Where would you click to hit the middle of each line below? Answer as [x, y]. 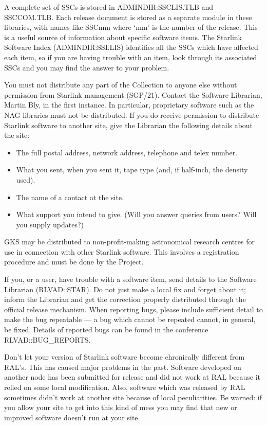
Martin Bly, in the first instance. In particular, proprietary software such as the [129, 105]
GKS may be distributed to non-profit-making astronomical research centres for [129, 242]
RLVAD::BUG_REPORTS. [47, 339]
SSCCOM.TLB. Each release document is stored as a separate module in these [128, 17]
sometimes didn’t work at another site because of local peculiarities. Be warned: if [133, 397]
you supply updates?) [50, 224]
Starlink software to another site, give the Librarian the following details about [129, 125]
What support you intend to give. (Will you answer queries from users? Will [136, 214]
